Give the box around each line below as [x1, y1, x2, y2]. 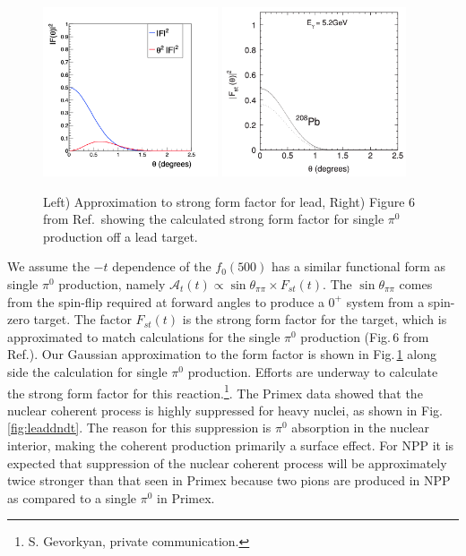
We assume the [7, 257, 90, 276]
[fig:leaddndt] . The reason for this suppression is [7, 418, 272, 437]
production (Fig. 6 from [300, 327, 429, 346]
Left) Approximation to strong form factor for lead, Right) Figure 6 [43, 192, 416, 210]
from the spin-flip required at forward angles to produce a [7, 292, 324, 311]
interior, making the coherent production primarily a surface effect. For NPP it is [7, 435, 454, 454]
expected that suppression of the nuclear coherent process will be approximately [7, 453, 447, 472]
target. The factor [33, 310, 132, 329]
